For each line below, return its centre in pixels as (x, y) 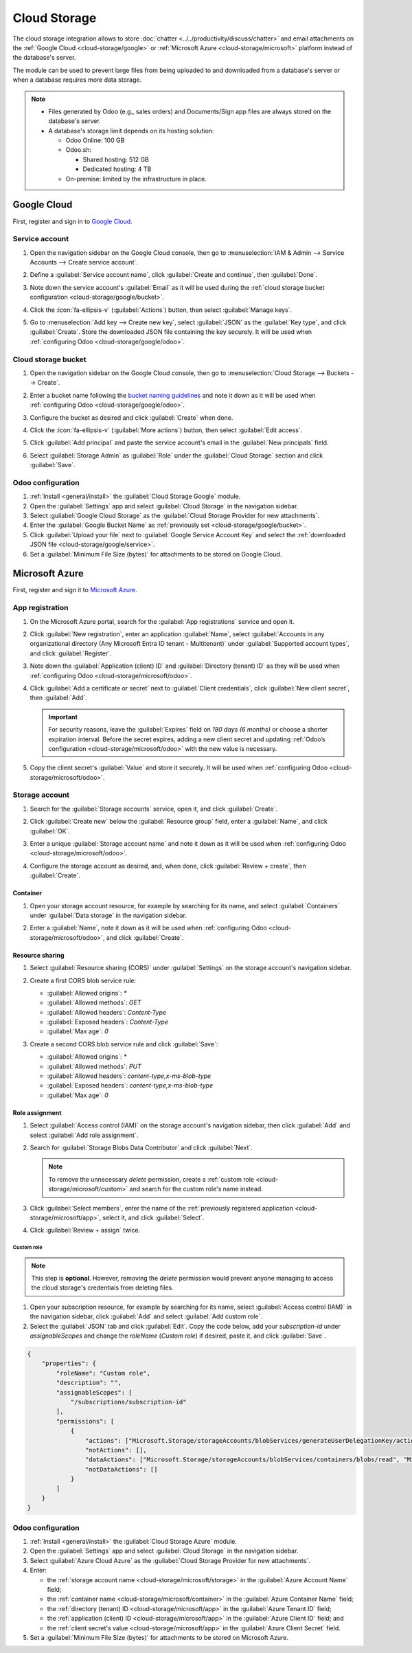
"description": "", (89, 1383)
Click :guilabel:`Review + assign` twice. (85, 1230)
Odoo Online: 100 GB (95, 140)
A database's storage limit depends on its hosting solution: (131, 131)
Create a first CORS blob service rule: (83, 980)
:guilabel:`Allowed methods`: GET (94, 1002)
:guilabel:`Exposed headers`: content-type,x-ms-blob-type (130, 1086)
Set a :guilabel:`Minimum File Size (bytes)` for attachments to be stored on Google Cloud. (156, 554)
